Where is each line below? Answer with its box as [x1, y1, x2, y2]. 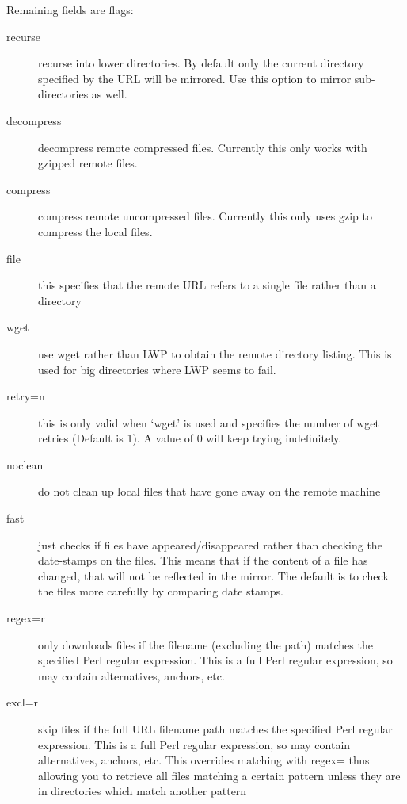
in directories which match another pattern [38, 783, 247, 799]
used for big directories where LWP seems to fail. [38, 361, 276, 377]
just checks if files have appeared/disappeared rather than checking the [38, 536, 382, 553]
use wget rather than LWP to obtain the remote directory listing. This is [38, 345, 392, 362]
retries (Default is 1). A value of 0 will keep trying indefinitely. [38, 430, 342, 446]
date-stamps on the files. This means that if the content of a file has [38, 552, 368, 569]
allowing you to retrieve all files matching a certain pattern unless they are [38, 767, 401, 783]
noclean [6, 456, 44, 473]
